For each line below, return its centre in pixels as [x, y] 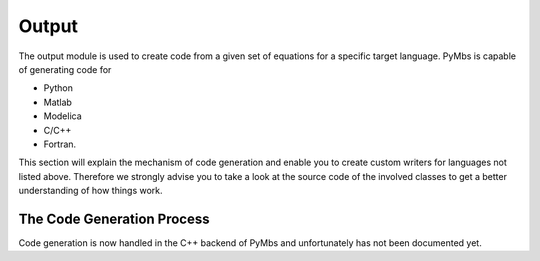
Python [58, 88]
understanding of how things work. [91, 191]
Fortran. [60, 144]
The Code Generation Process [114, 218]
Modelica [62, 116]
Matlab [57, 102]
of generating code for [65, 69]
